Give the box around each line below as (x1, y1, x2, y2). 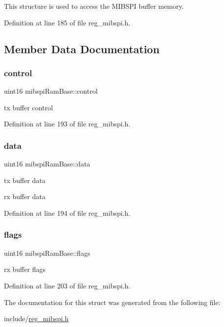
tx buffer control (4, 102, 53, 112)
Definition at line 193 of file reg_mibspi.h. (4, 119, 131, 129)
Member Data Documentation (4, 41, 160, 56)
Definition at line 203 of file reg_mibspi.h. (4, 280, 131, 290)
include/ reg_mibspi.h (4, 313, 68, 324)
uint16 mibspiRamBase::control (4, 86, 98, 96)
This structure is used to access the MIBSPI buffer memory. (4, 1, 184, 11)
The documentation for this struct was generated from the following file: (4, 297, 221, 307)
